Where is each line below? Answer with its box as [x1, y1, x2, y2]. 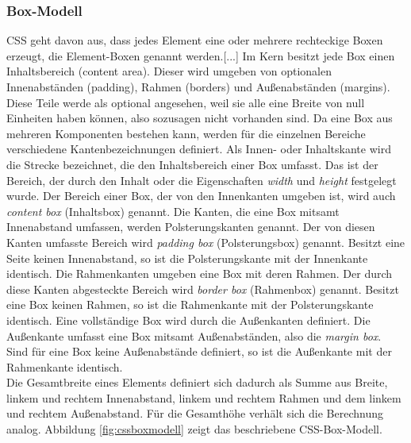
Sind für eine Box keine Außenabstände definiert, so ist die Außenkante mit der [6, 343, 392, 360]
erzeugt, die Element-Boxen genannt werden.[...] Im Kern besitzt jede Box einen [6, 47, 395, 64]
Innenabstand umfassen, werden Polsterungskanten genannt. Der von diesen [6, 218, 375, 235]
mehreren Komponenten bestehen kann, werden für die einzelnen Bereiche [6, 125, 366, 141]
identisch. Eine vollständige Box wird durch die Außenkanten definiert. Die [6, 311, 371, 328]
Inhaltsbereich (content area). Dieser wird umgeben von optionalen [6, 63, 332, 79]
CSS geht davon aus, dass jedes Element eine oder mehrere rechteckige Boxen [6, 32, 383, 48]
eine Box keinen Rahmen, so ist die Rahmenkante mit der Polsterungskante [6, 296, 374, 313]
